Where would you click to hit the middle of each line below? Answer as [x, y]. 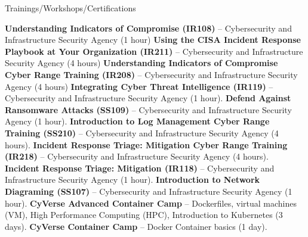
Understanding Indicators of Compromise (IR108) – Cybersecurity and [148, 28]
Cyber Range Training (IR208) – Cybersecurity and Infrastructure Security [151, 74]
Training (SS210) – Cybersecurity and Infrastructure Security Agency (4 [142, 132]
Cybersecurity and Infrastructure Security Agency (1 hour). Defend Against [148, 98]
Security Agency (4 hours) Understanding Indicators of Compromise [141, 63]
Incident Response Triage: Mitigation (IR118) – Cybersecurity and [140, 168]
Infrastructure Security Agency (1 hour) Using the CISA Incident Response [153, 40]
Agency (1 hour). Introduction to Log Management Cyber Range [137, 121]
